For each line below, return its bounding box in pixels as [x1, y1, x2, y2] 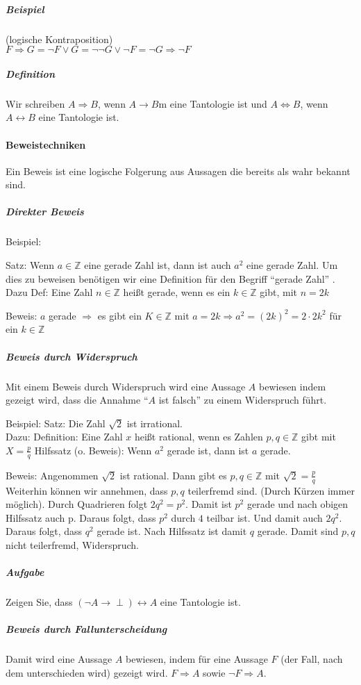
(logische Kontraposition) [6, 31, 113, 46]
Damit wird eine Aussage [6, 652, 112, 666]
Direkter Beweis [6, 204, 84, 219]
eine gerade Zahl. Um [246, 258, 338, 272]
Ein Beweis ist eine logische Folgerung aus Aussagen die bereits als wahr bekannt [6, 163, 351, 178]
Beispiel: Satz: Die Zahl [6, 415, 106, 430]
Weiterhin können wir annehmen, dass [6, 483, 168, 497]
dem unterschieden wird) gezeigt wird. [6, 665, 168, 679]
